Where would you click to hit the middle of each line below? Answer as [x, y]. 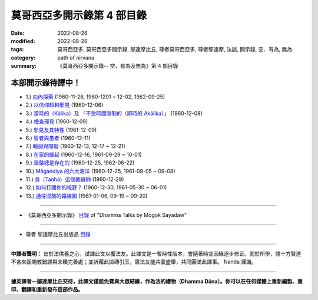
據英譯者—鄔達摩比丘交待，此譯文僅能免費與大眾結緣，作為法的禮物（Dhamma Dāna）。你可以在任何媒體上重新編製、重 [157, 281]
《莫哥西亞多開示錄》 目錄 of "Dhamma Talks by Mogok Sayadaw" [106, 215]
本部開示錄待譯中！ [46, 83]
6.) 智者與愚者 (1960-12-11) [58, 138]
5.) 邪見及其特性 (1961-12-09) [61, 130]
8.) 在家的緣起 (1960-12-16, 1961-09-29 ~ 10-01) [84, 154]
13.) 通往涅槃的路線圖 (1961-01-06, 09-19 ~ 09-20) [87, 196]
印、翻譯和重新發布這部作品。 [47, 289]
